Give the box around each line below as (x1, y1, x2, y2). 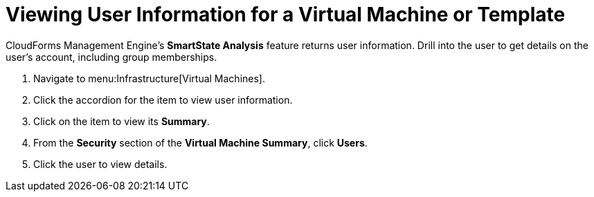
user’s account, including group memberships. (6, 50, 217, 63)
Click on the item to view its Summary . (33, 115, 210, 127)
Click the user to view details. (33, 158, 168, 170)
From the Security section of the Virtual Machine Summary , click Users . (33, 136, 368, 149)
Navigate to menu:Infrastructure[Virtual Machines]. (33, 72, 265, 84)
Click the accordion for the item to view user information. (33, 93, 293, 106)
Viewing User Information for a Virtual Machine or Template (6, 3, 566, 26)
